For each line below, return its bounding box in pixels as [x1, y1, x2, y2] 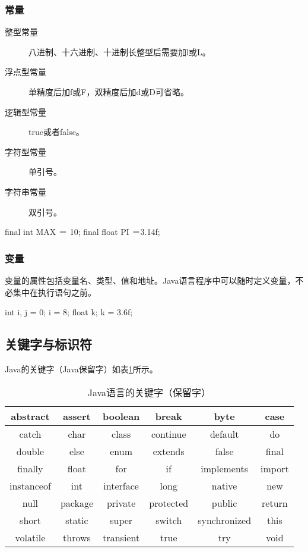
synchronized [198, 513, 252, 527]
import [261, 461, 289, 475]
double [16, 444, 45, 458]
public [211, 495, 237, 510]
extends [153, 444, 185, 458]
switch [155, 513, 182, 527]
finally [17, 461, 43, 475]
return [262, 495, 288, 510]
